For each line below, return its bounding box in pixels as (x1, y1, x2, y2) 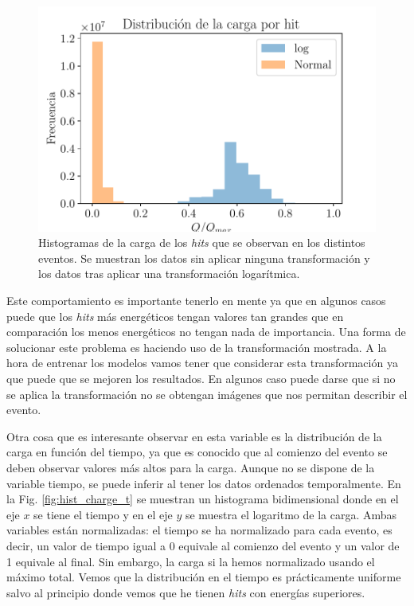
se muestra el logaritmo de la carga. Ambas (185, 506, 397, 522)
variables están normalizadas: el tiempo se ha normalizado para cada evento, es (6, 522, 393, 538)
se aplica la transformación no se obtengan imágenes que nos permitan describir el (6, 385, 408, 402)
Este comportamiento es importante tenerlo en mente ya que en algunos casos (6, 292, 386, 309)
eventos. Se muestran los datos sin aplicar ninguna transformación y (38, 249, 370, 266)
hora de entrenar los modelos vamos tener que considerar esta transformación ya (6, 354, 398, 371)
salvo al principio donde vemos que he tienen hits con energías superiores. (6, 584, 365, 600)
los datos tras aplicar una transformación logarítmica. (38, 265, 300, 282)
